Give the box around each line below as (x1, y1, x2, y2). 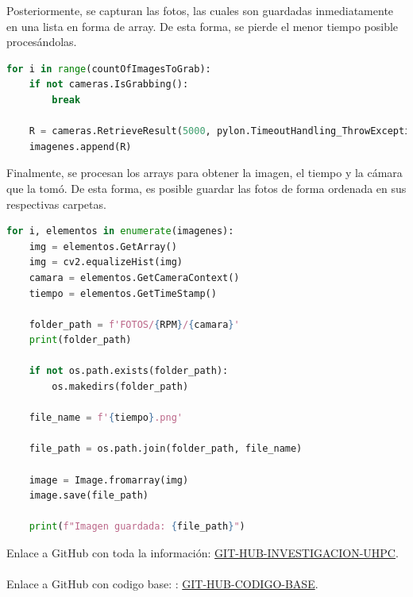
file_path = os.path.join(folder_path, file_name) (29, 443, 303, 455)
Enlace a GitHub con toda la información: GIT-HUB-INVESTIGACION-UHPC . (6, 545, 399, 560)
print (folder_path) (29, 334, 132, 346)
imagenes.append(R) (29, 141, 132, 152)
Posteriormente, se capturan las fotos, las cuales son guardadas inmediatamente (6, 2, 394, 18)
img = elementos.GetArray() (29, 241, 177, 252)
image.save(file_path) (29, 490, 149, 502)
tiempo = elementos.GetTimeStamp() (29, 287, 217, 299)
